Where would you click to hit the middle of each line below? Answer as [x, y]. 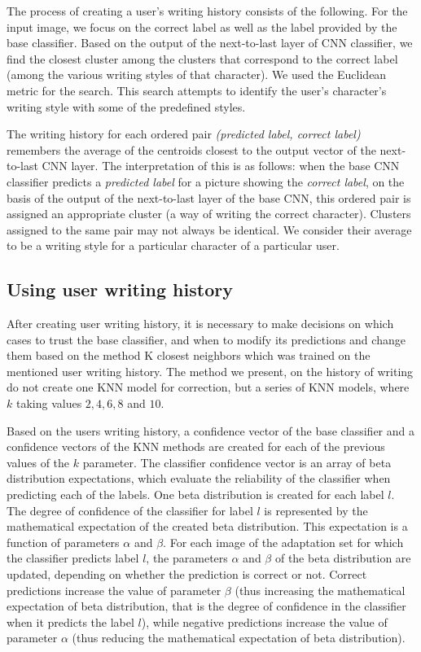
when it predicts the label [70, 621]
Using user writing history [120, 289]
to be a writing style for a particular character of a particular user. [173, 245]
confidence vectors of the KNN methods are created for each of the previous [196, 446]
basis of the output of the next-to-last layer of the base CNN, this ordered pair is [209, 197]
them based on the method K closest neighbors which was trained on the [189, 355]
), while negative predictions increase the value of [264, 621]
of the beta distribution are [343, 558]
